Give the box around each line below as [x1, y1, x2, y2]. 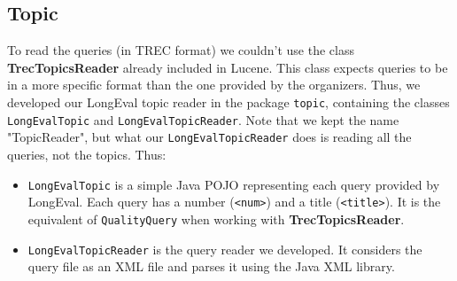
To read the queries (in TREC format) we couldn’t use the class [7, 41, 354, 59]
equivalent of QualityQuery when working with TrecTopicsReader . [27, 209, 405, 228]
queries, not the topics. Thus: [7, 144, 167, 163]
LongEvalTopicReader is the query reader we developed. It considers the [27, 239, 422, 258]
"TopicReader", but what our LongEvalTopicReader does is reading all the [7, 128, 412, 146]
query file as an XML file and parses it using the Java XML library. [27, 257, 395, 276]
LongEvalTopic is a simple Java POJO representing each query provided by [27, 175, 440, 193]
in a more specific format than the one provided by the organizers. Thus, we [7, 75, 421, 94]
